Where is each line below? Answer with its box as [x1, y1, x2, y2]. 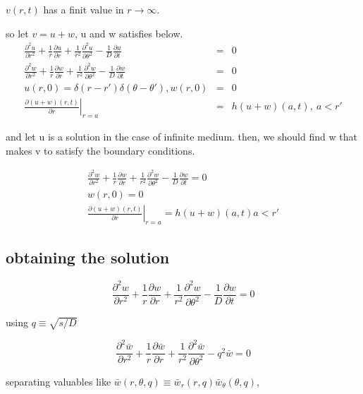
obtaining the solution [6, 246, 170, 268]
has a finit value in [43, 2, 124, 16]
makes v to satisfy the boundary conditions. [6, 143, 195, 157]
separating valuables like [6, 374, 111, 388]
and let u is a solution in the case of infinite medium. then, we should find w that [6, 129, 357, 144]
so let [6, 25, 29, 40]
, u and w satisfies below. [75, 25, 183, 40]
